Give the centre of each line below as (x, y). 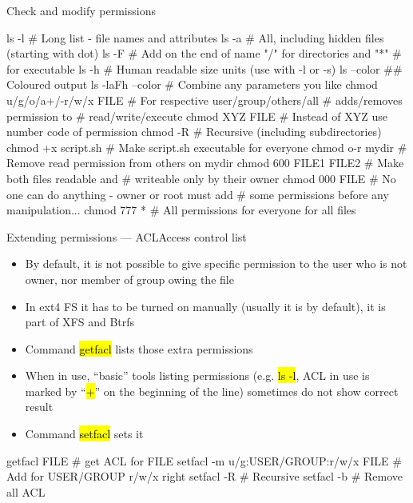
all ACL (26, 491)
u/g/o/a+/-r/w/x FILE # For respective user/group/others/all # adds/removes (205, 100)
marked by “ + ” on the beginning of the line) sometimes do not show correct (212, 391)
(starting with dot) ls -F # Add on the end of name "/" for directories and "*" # (204, 53)
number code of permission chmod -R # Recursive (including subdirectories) (194, 132)
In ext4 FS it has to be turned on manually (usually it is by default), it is (205, 306)
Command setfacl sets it (84, 434)
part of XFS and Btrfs (80, 322)
